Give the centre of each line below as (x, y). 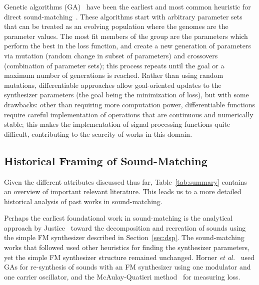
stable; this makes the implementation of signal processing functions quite (117, 124)
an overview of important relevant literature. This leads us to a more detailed (123, 191)
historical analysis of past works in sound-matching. (83, 201)
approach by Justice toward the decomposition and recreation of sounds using (125, 227)
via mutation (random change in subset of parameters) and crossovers (111, 55)
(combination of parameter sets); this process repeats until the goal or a (114, 65)
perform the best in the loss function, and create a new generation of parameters (128, 46)
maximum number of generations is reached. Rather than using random (114, 75)
